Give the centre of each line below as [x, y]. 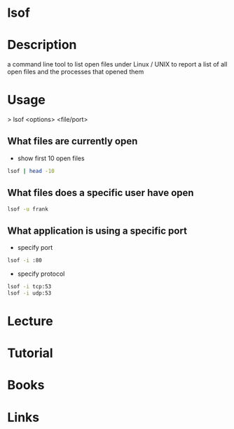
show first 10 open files [51, 158]
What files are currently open [73, 141]
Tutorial [30, 353]
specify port [35, 248]
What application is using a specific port [97, 231]
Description [42, 45]
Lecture [30, 322]
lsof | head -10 [31, 171]
